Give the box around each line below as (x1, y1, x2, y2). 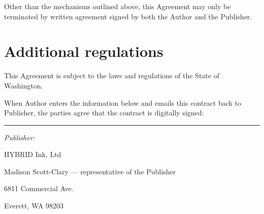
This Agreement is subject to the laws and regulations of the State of (4, 70, 219, 81)
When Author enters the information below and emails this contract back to (4, 97, 242, 108)
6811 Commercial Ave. (4, 183, 74, 194)
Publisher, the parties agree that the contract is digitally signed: (4, 107, 204, 118)
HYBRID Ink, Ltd (4, 149, 61, 160)
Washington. (4, 80, 43, 90)
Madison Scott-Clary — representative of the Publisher (4, 166, 176, 176)
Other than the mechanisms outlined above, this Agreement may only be (4, 1, 231, 11)
